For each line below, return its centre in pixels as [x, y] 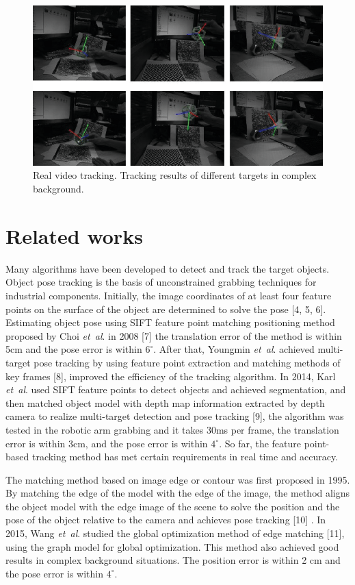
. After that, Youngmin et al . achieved [234, 349]
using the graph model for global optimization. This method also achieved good [172, 546]
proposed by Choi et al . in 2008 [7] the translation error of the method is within [174, 335]
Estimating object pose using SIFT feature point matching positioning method [170, 322]
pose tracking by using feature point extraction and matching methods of [187, 362]
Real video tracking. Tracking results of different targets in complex [175, 175]
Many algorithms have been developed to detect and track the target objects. [168, 268]
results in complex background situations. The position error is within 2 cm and [173, 560]
